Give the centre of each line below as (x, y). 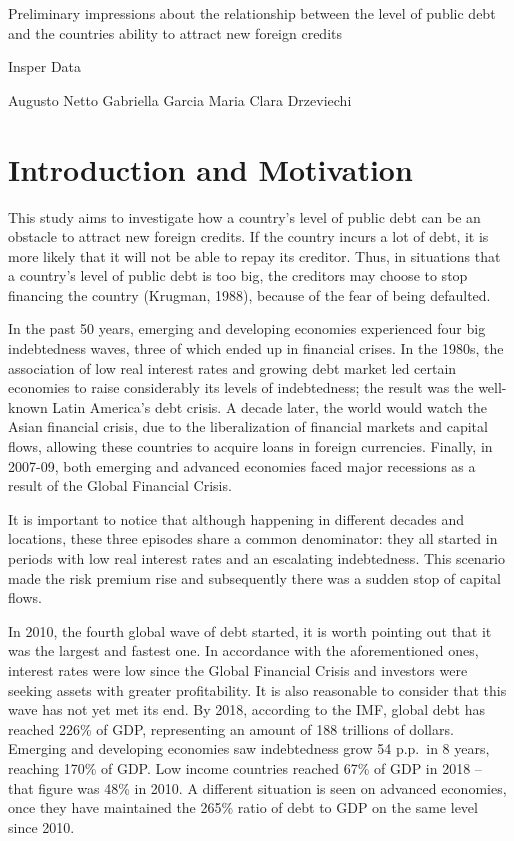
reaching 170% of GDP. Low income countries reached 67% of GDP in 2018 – (245, 767)
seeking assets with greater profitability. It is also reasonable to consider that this (257, 689)
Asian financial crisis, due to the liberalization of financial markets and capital (248, 426)
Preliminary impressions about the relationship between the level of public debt (252, 13)
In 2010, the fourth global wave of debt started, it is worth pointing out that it (250, 630)
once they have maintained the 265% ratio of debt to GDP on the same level (243, 807)
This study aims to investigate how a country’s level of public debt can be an (244, 216)
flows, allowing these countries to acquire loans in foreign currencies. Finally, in (250, 446)
